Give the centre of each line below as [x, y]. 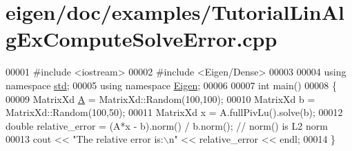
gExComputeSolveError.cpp [141, 39]
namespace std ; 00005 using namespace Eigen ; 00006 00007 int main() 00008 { [172, 85]
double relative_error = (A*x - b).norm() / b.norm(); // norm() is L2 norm [167, 125]
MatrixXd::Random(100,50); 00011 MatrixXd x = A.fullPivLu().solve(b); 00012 [174, 112]
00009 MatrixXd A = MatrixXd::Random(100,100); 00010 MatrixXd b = [160, 98]
